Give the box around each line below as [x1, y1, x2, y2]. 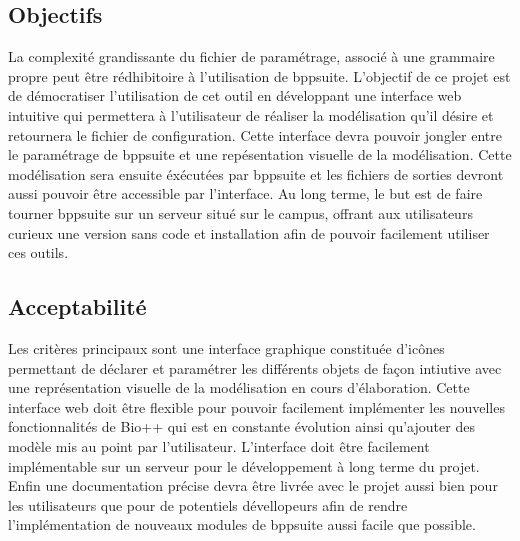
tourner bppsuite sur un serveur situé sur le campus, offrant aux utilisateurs [8, 202, 473, 223]
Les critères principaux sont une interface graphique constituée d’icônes [8, 337, 445, 358]
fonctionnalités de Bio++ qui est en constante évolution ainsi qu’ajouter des [8, 416, 475, 437]
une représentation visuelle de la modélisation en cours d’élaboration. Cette [8, 377, 470, 398]
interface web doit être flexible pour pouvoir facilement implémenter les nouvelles [8, 396, 505, 417]
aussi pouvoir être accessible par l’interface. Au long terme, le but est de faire [8, 183, 483, 204]
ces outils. [8, 242, 69, 263]
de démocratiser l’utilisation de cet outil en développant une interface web [8, 85, 462, 106]
